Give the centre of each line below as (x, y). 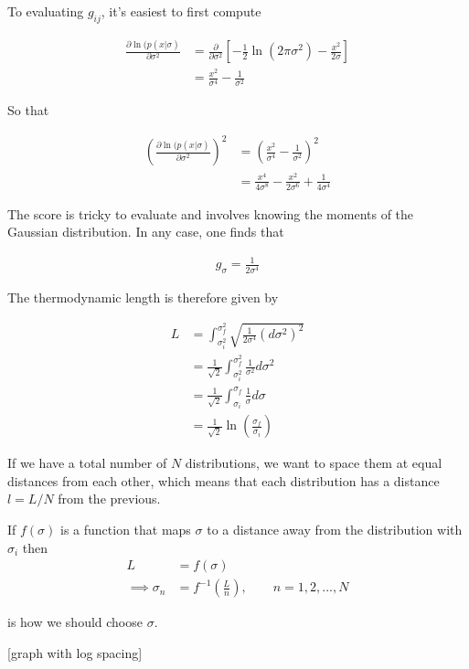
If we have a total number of (87, 463)
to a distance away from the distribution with (335, 530)
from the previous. (109, 499)
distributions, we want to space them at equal (314, 463)
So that (28, 110)
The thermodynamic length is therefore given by (143, 297)
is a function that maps (126, 530)
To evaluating (46, 11)
